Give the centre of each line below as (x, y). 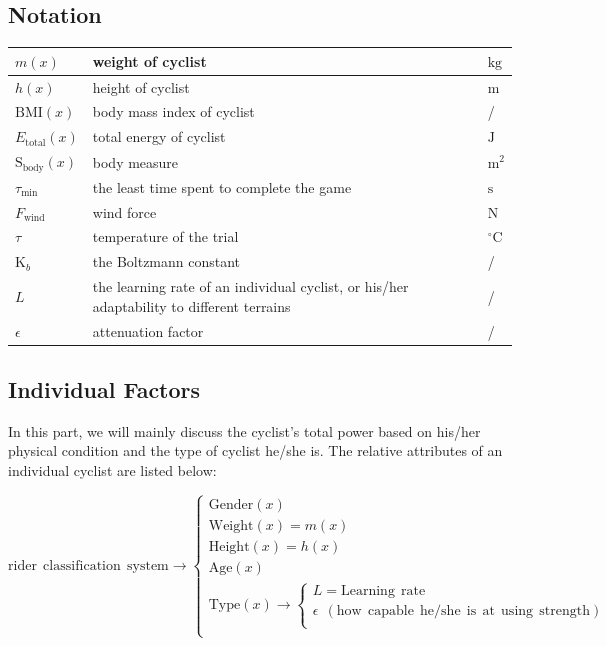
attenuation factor (148, 330)
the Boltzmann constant (166, 261)
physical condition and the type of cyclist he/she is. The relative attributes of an (255, 450)
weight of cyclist (149, 60)
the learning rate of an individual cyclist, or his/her (250, 286)
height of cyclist (141, 86)
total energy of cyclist (159, 136)
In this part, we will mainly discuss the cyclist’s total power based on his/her (244, 430)
